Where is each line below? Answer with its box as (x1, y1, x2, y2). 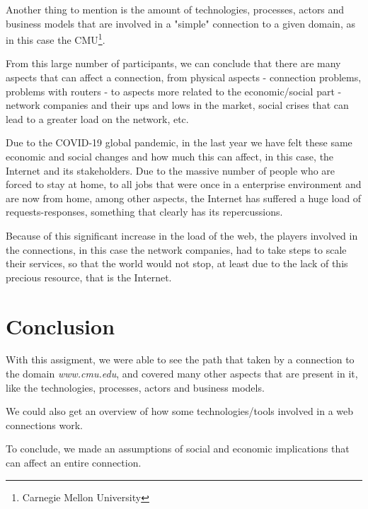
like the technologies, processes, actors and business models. (6, 380, 265, 394)
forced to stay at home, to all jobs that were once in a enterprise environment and (6, 177, 362, 192)
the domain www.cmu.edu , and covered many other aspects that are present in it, (6, 366, 358, 381)
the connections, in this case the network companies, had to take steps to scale (6, 242, 347, 257)
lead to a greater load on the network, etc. (6, 111, 189, 126)
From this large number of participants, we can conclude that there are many (6, 56, 341, 71)
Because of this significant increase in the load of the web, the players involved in (6, 228, 358, 242)
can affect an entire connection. (6, 455, 142, 470)
